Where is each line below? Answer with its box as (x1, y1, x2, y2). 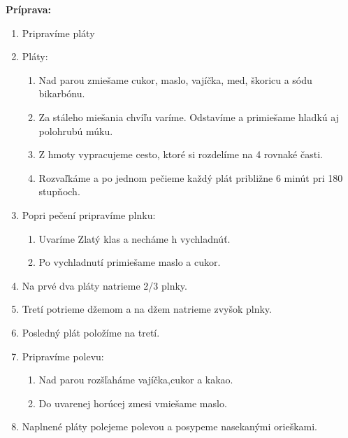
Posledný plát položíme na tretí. (22, 325, 160, 339)
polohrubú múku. (38, 123, 113, 138)
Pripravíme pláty (22, 25, 95, 40)
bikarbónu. (38, 86, 85, 101)
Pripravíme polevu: (22, 348, 104, 363)
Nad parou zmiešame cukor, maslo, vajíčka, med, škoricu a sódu (38, 72, 312, 87)
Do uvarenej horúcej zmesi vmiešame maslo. (38, 395, 227, 410)
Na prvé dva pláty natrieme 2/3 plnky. (22, 278, 187, 292)
